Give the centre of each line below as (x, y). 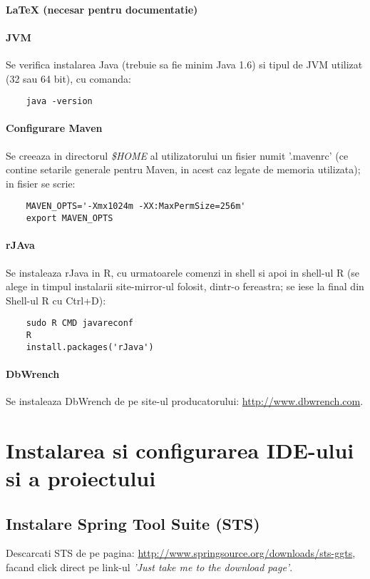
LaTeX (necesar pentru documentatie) (102, 9)
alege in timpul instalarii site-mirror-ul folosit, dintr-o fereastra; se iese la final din (185, 286)
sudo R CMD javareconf (79, 323)
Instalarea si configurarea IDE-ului (180, 450)
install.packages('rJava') (90, 347)
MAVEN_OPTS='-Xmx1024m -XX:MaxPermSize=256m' (136, 206)
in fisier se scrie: (41, 183)
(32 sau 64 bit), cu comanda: (68, 78)
